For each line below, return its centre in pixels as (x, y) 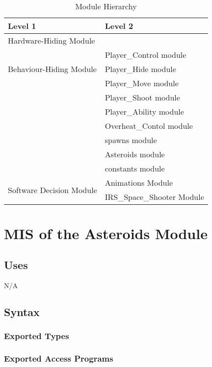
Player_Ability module (144, 111)
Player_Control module (146, 55)
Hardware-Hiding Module (52, 40)
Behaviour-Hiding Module (52, 69)
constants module (135, 168)
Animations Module (139, 183)
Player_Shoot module (142, 97)
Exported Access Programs (59, 358)
